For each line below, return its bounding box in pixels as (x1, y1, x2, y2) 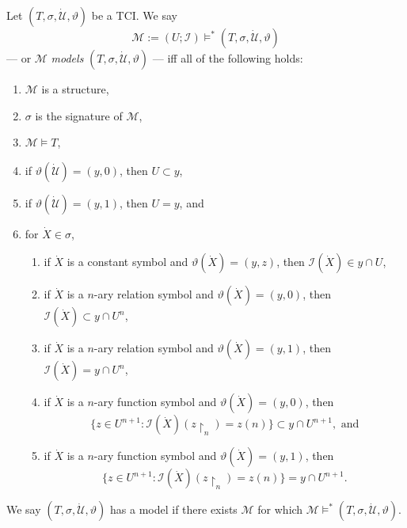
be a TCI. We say (91, 7, 177, 23)
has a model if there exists (110, 501, 238, 518)
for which (257, 501, 303, 518)
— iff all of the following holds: (152, 50, 303, 66)
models (51, 50, 84, 66)
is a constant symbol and (67, 253, 188, 270)
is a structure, (41, 81, 109, 97)
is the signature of (35, 107, 123, 123)
